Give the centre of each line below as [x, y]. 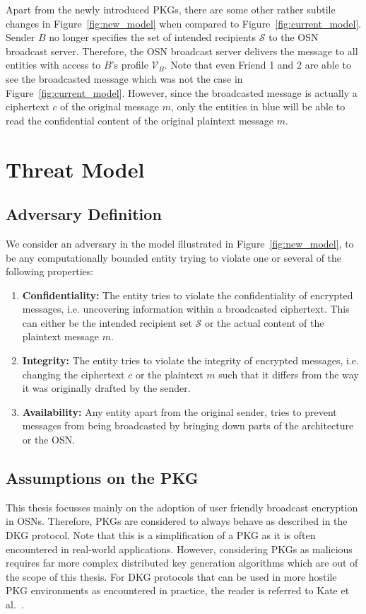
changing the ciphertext [73, 374]
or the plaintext [169, 374]
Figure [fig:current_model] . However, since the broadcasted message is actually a [182, 92]
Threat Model [75, 169]
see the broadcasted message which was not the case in [124, 78]
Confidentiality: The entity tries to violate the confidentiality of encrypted [188, 295]
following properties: [50, 271]
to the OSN [294, 37]
